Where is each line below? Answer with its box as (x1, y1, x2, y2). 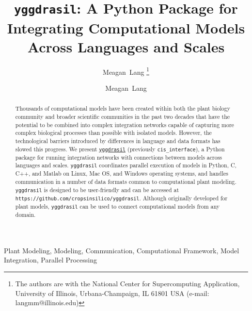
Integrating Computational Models (7, 17, 245, 37)
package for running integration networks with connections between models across (15, 153, 222, 161)
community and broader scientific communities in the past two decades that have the (15, 112, 230, 120)
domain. (15, 211, 36, 219)
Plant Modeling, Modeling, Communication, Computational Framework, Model (4, 245, 239, 255)
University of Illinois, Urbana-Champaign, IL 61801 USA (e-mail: (15, 288, 209, 298)
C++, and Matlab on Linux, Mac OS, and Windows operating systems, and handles (15, 169, 229, 178)
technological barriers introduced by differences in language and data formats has (15, 136, 220, 145)
